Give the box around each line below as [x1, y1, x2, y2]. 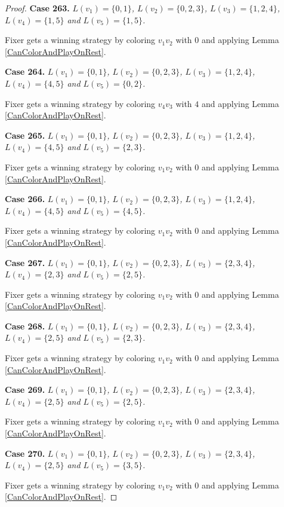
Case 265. [5, 129, 45, 141]
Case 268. [5, 319, 45, 332]
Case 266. [5, 193, 45, 205]
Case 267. [5, 256, 45, 268]
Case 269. [5, 383, 45, 396]
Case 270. [5, 447, 45, 459]
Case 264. [5, 65, 45, 78]
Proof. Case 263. [5, 2, 70, 14]
